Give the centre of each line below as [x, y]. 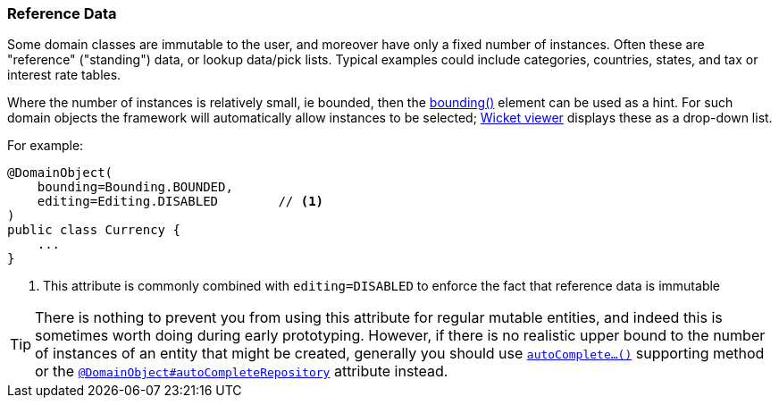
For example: [46, 146]
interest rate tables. [64, 75]
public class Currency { [94, 230]
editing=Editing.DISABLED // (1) [180, 202]
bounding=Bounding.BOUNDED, [135, 187]
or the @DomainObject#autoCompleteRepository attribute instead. [242, 371]
